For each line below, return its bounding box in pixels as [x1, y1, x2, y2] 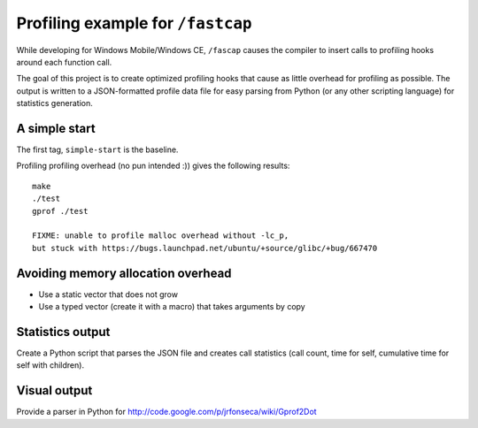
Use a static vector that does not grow [38, 288, 179, 300]
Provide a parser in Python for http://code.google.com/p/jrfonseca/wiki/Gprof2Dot [16, 407, 318, 417]
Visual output [16, 383, 93, 398]
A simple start [16, 120, 96, 136]
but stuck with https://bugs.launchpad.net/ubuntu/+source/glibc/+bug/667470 [32, 243, 378, 253]
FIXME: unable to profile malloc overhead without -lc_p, [32, 231, 289, 241]
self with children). [16, 360, 84, 371]
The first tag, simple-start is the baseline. [16, 144, 179, 155]
